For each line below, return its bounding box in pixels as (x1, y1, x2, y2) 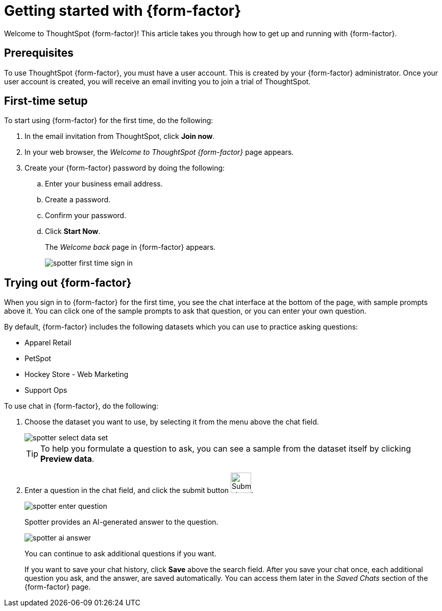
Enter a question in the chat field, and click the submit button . (24, 486, 254, 495)
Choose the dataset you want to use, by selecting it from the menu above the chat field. (24, 417, 319, 427)
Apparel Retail (24, 338, 71, 347)
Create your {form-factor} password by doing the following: (24, 163, 225, 173)
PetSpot (24, 354, 52, 363)
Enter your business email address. (45, 179, 163, 189)
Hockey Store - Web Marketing (24, 370, 129, 379)
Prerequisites (4, 46, 73, 60)
